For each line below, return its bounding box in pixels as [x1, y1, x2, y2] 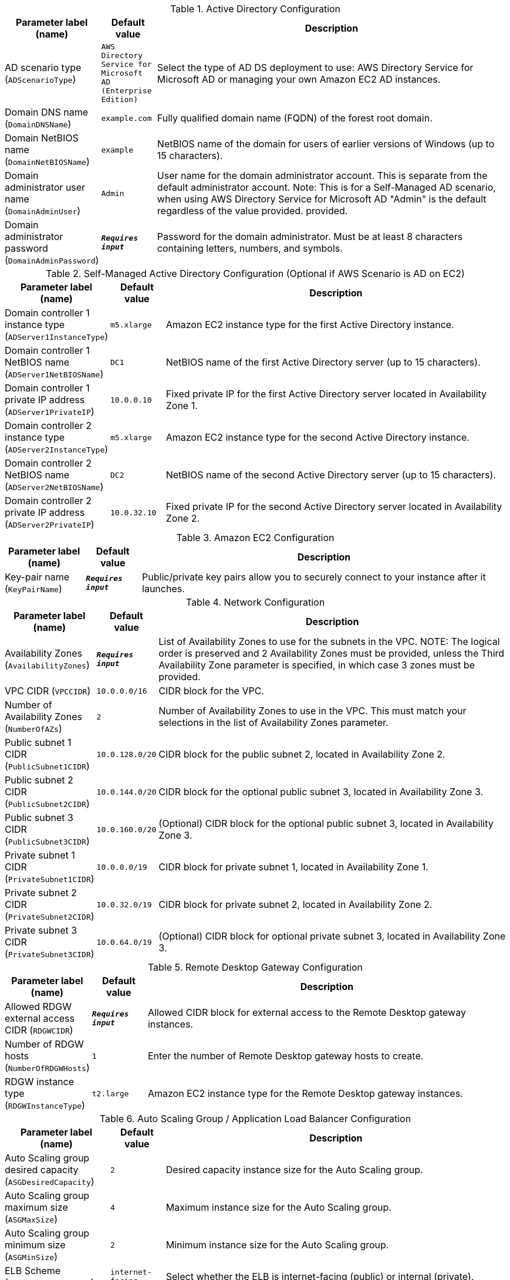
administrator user [5, 181, 86, 193]
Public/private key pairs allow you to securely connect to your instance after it [142, 571, 486, 583]
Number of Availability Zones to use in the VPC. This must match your [158, 705, 467, 717]
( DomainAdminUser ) [5, 205, 81, 217]
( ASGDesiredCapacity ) [5, 1176, 94, 1187]
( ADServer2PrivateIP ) [5, 518, 94, 530]
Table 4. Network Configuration [185, 596, 325, 608]
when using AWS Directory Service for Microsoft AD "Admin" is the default [157, 193, 487, 205]
